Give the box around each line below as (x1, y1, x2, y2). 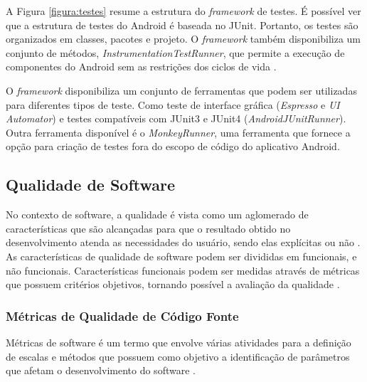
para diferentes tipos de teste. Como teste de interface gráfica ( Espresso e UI (6, 97, 340, 112)
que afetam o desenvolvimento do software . (6, 363, 196, 378)
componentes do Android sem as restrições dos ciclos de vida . (6, 59, 277, 74)
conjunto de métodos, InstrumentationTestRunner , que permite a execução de (6, 45, 345, 60)
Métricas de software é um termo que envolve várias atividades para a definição (6, 334, 351, 349)
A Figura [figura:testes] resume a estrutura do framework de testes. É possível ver (6, 4, 361, 18)
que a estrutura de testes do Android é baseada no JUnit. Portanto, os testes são (6, 17, 358, 32)
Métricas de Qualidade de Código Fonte (6, 307, 239, 324)
